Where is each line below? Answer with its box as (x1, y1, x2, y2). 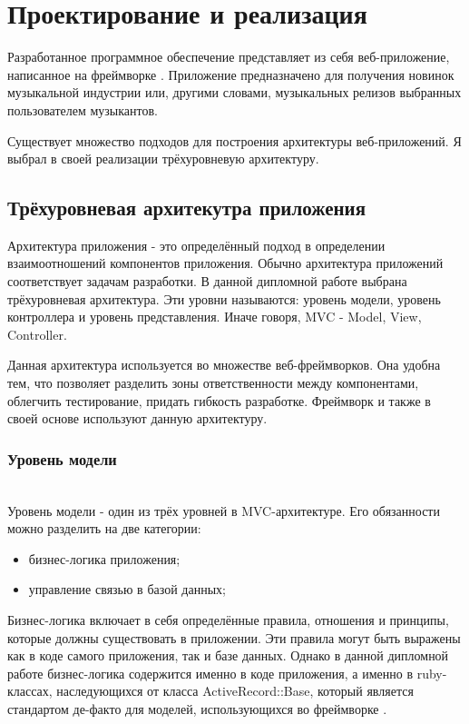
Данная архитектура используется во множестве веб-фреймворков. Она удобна (7, 355, 441, 374)
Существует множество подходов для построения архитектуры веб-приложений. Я (7, 131, 462, 150)
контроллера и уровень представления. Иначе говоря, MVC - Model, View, (7, 307, 422, 326)
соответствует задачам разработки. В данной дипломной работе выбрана (7, 272, 407, 291)
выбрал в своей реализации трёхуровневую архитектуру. (7, 149, 319, 168)
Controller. (7, 324, 67, 343)
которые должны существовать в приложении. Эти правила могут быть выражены (7, 628, 461, 647)
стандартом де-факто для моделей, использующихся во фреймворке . (7, 699, 387, 718)
